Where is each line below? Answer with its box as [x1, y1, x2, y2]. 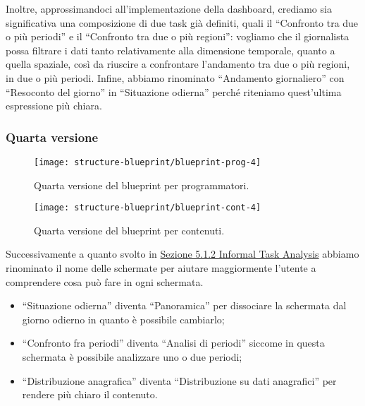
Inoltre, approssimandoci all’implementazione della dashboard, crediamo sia [6, 1, 332, 16]
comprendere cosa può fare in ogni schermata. [6, 274, 204, 289]
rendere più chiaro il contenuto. [22, 387, 158, 402]
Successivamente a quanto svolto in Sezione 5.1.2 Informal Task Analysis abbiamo [6, 246, 359, 261]
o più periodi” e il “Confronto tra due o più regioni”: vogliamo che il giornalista [6, 29, 349, 44]
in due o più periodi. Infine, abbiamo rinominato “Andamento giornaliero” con [6, 70, 345, 85]
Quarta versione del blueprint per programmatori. [34, 177, 249, 192]
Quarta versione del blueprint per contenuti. [34, 222, 225, 237]
